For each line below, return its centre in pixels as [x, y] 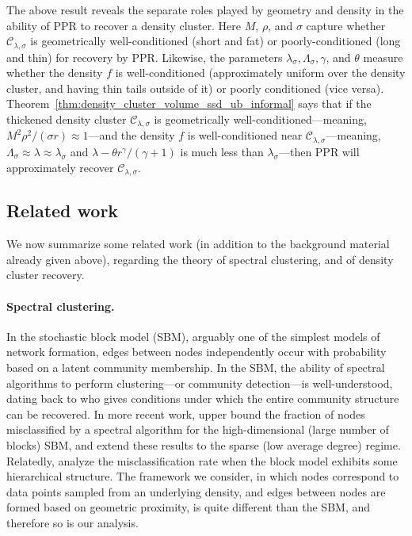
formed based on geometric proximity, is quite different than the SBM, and [189, 507]
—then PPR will [319, 151]
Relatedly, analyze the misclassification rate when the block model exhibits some [202, 460]
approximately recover [60, 167]
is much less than [222, 151]
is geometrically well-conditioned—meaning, [260, 119]
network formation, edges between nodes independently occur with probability [196, 352]
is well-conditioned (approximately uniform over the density [260, 73]
